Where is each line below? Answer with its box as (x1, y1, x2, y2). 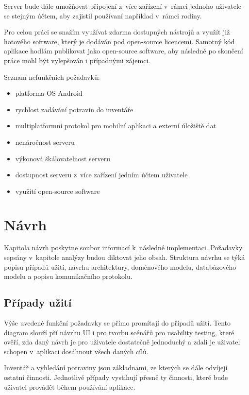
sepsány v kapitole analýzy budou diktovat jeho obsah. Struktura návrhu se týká (4, 252, 245, 262)
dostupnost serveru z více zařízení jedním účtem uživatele (15, 170, 188, 180)
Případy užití (4, 295, 72, 310)
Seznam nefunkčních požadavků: (4, 71, 100, 82)
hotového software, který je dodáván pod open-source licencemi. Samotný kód (4, 36, 235, 46)
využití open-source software (15, 186, 100, 196)
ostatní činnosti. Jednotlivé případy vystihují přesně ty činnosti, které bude (4, 372, 228, 382)
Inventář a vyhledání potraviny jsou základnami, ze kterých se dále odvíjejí (4, 362, 228, 373)
